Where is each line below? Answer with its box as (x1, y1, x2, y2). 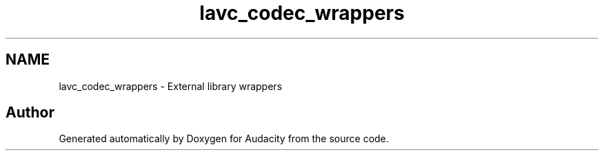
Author (6, 104, 54, 122)
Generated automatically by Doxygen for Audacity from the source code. (59, 133, 389, 145)
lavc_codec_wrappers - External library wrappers (59, 80, 283, 92)
